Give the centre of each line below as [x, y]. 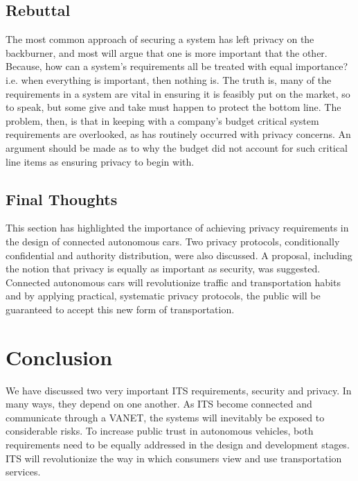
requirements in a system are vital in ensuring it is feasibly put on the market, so [178, 93]
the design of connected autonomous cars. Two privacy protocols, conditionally [173, 241]
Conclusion [59, 357]
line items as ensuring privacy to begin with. [100, 161]
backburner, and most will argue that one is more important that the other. [167, 52]
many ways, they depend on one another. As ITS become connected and [159, 404]
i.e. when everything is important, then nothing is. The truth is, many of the [169, 79]
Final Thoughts [62, 199]
